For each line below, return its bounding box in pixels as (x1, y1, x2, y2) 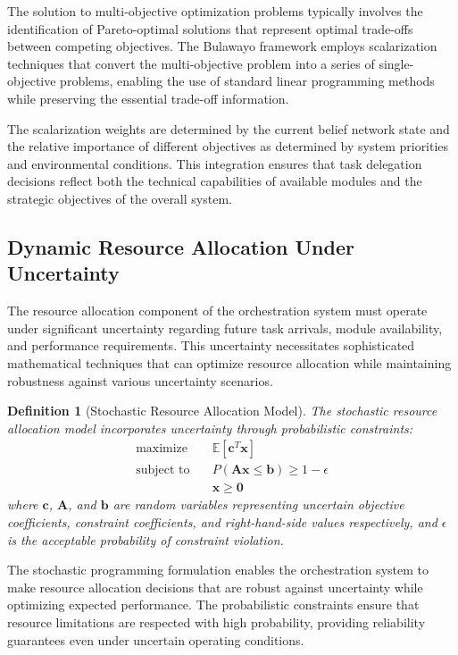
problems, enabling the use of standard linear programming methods (60, 71, 435, 90)
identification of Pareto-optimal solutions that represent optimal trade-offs (7, 19, 413, 38)
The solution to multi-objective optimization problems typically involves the (7, 2, 423, 20)
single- (379, 54, 414, 72)
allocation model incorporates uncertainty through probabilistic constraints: (7, 418, 413, 437)
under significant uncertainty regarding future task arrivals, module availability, (7, 318, 443, 337)
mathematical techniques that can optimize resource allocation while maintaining (7, 353, 452, 372)
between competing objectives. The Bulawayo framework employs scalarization (7, 37, 437, 55)
